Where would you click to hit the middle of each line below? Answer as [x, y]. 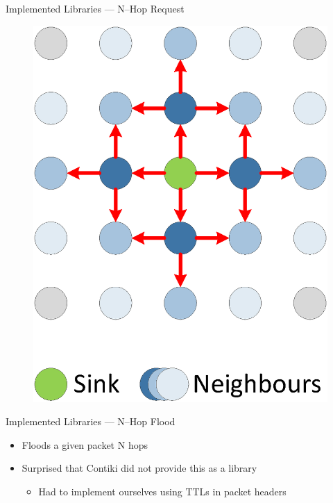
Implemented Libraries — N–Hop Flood [91, 421]
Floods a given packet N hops [85, 444]
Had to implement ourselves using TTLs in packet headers [162, 491]
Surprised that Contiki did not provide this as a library [139, 468]
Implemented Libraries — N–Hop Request [95, 8]
